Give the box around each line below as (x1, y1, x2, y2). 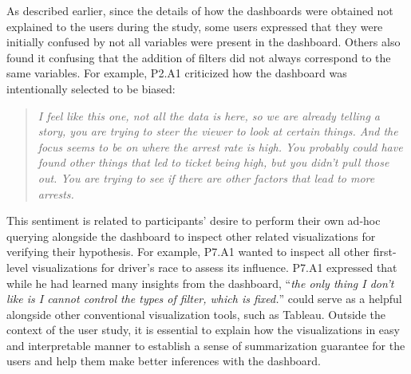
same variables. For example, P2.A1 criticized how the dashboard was (6, 65, 347, 81)
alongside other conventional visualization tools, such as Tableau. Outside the (6, 305, 385, 322)
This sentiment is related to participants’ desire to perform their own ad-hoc (6, 212, 381, 229)
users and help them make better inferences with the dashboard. (6, 352, 322, 369)
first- (373, 243, 397, 260)
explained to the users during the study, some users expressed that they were (6, 18, 383, 34)
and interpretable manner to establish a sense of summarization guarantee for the (6, 337, 405, 353)
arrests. (38, 185, 74, 202)
